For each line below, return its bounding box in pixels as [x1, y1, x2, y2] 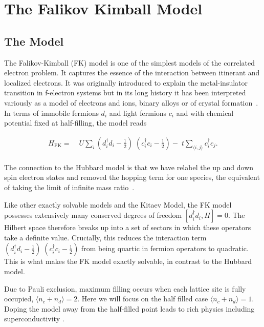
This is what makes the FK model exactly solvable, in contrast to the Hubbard [4, 256, 252, 267]
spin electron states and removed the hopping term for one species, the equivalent [4, 172, 260, 182]
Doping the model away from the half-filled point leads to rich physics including [4, 303, 255, 314]
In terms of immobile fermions [4, 107, 99, 118]
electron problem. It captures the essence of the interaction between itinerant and [4, 67, 260, 78]
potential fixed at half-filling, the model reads [4, 117, 147, 128]
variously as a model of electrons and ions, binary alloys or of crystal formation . [4, 97, 258, 108]
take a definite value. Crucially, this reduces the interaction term [4, 232, 207, 242]
